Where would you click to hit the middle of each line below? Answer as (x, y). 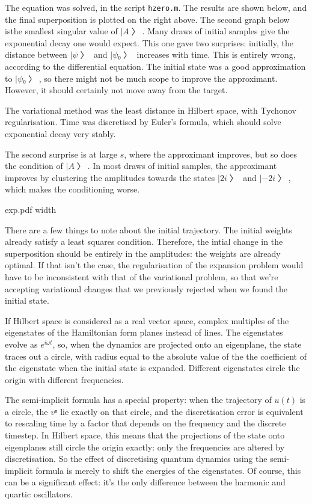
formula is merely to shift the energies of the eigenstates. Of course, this (168, 470)
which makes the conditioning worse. (72, 189)
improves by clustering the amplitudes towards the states (110, 177)
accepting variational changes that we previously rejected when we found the (146, 288)
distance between (36, 54)
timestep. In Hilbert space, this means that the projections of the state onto (145, 435)
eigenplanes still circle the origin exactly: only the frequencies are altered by (145, 447)
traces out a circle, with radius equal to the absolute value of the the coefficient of (156, 356)
